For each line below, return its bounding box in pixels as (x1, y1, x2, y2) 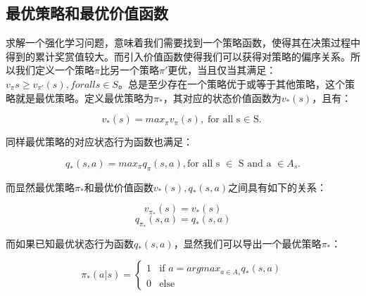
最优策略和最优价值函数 (6, 2, 168, 24)
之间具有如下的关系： (228, 179, 327, 194)
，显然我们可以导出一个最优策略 (173, 236, 322, 250)
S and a (238, 158, 272, 169)
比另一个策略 (99, 63, 159, 77)
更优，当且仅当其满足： (168, 63, 277, 77)
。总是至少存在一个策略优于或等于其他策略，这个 (118, 76, 345, 91)
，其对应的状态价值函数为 (163, 90, 282, 105)
